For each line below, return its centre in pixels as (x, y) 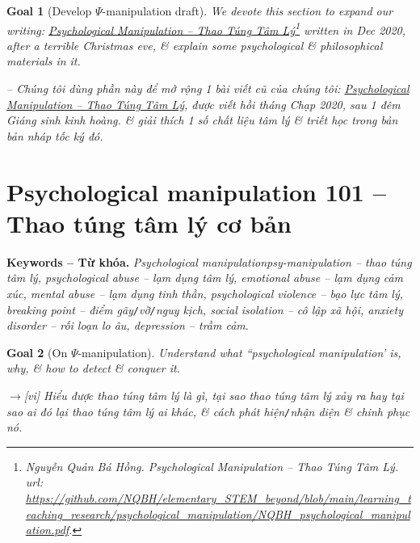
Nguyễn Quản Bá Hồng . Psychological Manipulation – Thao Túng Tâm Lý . (212, 466)
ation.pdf (47, 530)
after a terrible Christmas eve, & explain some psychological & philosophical (195, 45)
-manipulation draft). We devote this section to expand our (248, 11)
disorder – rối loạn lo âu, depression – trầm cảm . (128, 325)
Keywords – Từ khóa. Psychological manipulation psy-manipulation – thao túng (209, 261)
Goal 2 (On (37, 352)
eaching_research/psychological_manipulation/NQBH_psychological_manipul (218, 514)
